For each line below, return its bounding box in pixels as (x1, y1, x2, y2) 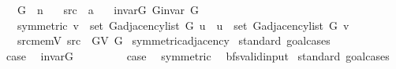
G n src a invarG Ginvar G (17, 2, 200, 17)
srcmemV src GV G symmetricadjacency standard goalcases (17, 32, 331, 49)
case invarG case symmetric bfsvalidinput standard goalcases (6, 47, 390, 64)
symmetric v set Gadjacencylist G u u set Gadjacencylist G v (17, 16, 349, 33)
